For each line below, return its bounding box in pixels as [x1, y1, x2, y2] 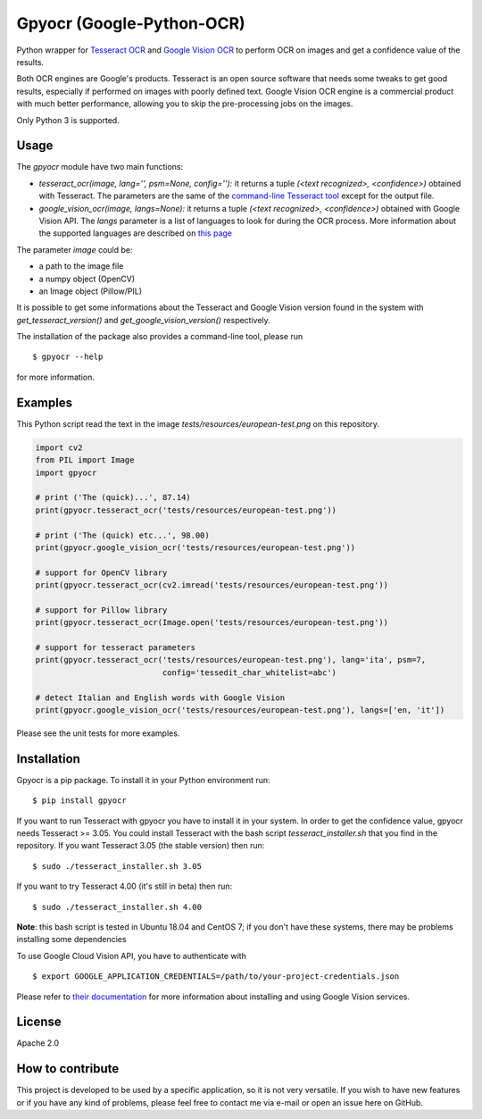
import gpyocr [35, 467, 97, 478]
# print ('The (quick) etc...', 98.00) [35, 530, 210, 540]
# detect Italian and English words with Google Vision [35, 692, 286, 703]
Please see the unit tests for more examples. [16, 728, 180, 739]
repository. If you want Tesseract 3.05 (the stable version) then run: [16, 840, 265, 851]
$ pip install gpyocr [32, 796, 127, 806]
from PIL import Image [35, 455, 135, 465]
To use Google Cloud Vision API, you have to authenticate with [16, 950, 247, 961]
